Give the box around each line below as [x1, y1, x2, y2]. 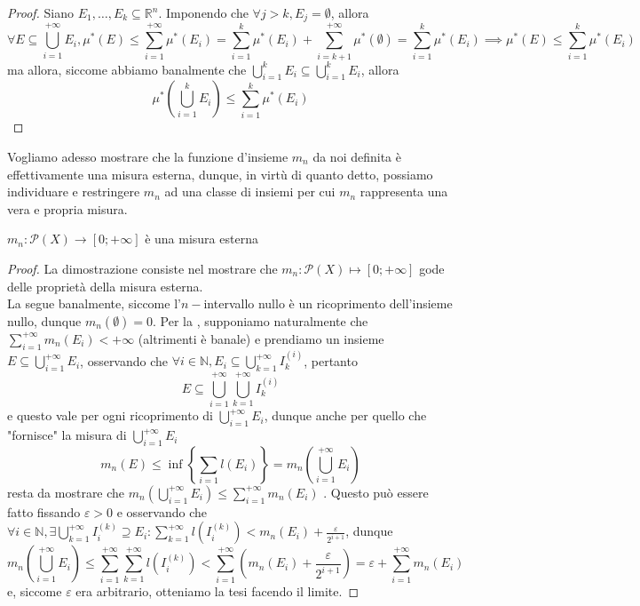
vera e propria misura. [7, 199, 128, 218]
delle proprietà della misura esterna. [7, 276, 203, 295]
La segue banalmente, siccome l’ [7, 294, 181, 313]
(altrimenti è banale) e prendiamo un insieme [138, 329, 384, 347]
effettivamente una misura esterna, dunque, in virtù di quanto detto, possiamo [7, 164, 433, 183]
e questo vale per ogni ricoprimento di [7, 406, 213, 425]
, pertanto [304, 351, 358, 370]
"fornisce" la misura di [7, 426, 127, 444]
